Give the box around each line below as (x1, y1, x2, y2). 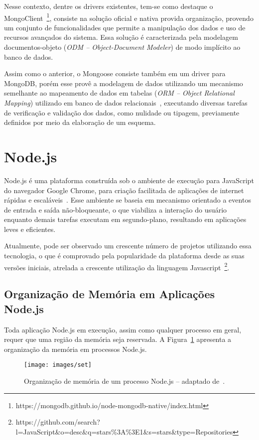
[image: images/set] (24, 361, 92, 369)
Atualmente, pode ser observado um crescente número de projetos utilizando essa (4, 240, 252, 251)
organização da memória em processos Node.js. (4, 343, 147, 354)
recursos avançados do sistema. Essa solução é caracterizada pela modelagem (4, 32, 238, 42)
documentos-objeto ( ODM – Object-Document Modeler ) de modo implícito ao (4, 42, 241, 52)
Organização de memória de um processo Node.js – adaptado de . (24, 375, 225, 386)
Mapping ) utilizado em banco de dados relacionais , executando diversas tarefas (4, 98, 248, 108)
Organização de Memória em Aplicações (4, 286, 215, 302)
